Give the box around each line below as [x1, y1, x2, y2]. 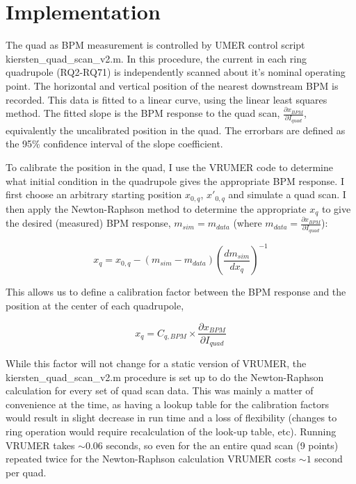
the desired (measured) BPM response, [6, 216, 171, 230]
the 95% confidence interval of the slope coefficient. [6, 136, 223, 151]
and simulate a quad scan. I [228, 187, 346, 202]
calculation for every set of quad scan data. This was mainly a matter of [6, 383, 314, 398]
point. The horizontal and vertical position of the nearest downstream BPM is [6, 78, 339, 92]
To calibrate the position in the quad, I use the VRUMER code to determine [6, 160, 333, 174]
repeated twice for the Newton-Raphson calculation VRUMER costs [6, 451, 296, 466]
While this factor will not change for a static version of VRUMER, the [6, 356, 307, 371]
